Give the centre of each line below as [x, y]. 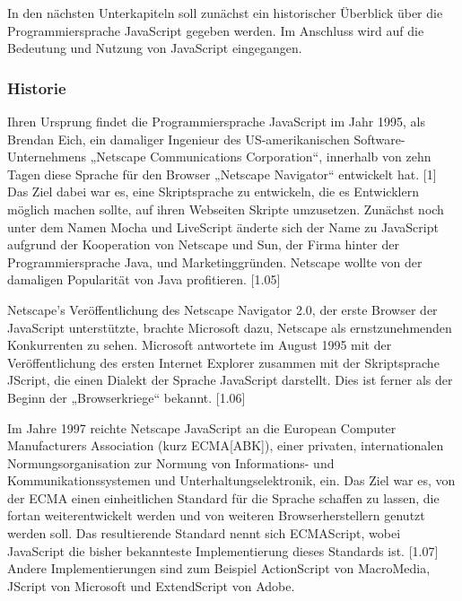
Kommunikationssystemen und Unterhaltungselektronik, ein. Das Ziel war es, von [231, 480]
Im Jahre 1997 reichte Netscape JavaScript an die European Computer [202, 427]
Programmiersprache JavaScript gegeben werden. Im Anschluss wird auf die [216, 30]
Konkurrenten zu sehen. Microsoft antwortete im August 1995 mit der [200, 345]
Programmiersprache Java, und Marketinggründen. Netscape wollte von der [215, 261]
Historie [37, 87]
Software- [379, 139]
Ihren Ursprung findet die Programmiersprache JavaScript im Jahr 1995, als [216, 121]
